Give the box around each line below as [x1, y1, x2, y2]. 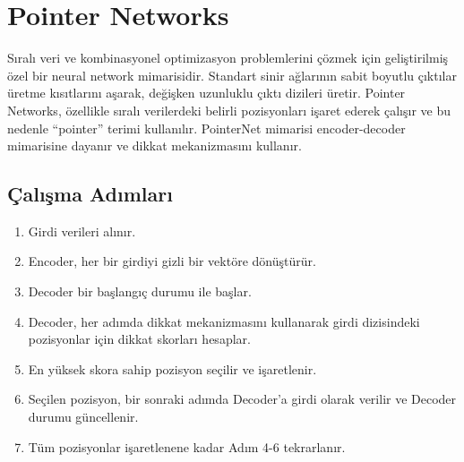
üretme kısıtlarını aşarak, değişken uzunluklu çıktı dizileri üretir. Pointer [7, 83, 406, 102]
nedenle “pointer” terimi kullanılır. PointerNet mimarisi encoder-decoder [7, 118, 406, 137]
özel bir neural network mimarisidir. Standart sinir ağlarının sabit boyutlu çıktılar [7, 65, 457, 84]
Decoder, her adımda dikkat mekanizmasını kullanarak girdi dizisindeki [28, 312, 420, 330]
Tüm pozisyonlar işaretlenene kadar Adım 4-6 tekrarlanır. [28, 437, 346, 456]
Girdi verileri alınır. [28, 221, 136, 240]
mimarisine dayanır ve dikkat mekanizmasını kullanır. [7, 136, 302, 155]
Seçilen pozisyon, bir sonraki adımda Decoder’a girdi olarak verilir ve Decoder [28, 389, 457, 408]
